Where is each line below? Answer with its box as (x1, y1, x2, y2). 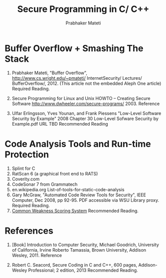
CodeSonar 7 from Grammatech (11, 181, 78, 187)
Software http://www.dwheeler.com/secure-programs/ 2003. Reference (11, 101, 160, 107)
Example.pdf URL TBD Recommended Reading (11, 121, 108, 127)
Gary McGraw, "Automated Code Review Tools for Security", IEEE (11, 192, 147, 198)
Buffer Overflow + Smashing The (4, 42, 144, 54)
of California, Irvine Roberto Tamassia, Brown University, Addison (11, 247, 147, 253)
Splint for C (11, 165, 35, 171)
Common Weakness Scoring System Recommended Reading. (11, 208, 139, 214)
